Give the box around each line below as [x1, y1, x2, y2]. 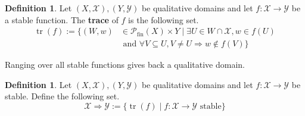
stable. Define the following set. [5, 90, 120, 102]
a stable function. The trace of [5, 13, 119, 26]
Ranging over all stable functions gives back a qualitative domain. [5, 58, 245, 71]
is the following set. [128, 13, 199, 26]
